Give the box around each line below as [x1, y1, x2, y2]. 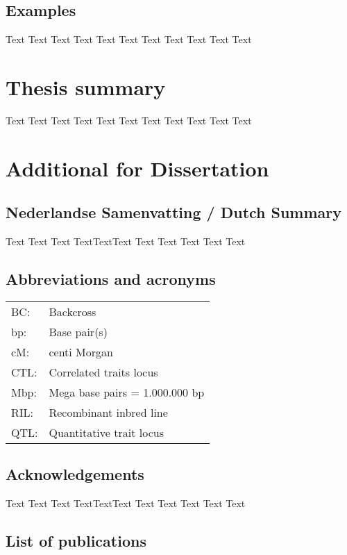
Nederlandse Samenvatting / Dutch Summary [6, 201, 342, 223]
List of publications [6, 530, 146, 552]
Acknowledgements [6, 463, 144, 485]
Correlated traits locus [49, 363, 158, 380]
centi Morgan [49, 343, 113, 360]
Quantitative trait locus [49, 424, 164, 440]
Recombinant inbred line [49, 404, 168, 420]
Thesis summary [6, 72, 166, 101]
